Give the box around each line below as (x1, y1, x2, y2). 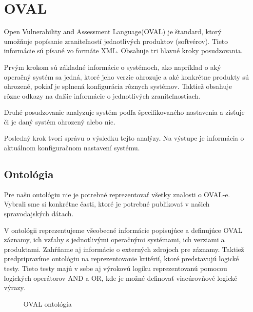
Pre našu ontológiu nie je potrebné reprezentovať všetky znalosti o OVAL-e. (4, 189, 230, 199)
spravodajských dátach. (4, 208, 74, 219)
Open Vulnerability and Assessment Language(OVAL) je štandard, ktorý (4, 26, 222, 37)
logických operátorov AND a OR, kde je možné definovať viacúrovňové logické (4, 272, 237, 283)
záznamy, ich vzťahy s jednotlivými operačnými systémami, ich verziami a (4, 234, 225, 245)
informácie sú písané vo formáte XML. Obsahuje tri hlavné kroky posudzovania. (4, 45, 243, 56)
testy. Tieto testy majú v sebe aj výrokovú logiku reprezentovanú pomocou (4, 263, 227, 273)
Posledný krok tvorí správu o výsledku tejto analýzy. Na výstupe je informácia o (4, 133, 244, 143)
